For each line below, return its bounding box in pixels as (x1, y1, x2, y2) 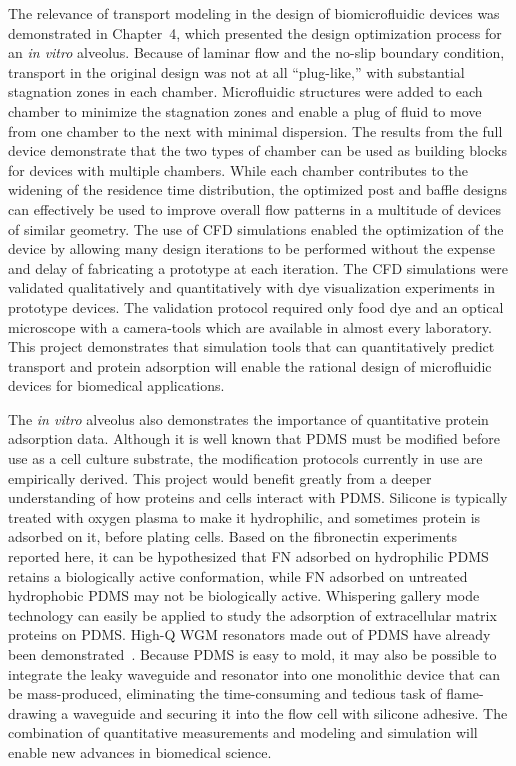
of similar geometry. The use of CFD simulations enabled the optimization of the (8, 218, 504, 239)
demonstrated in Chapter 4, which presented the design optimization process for (8, 22, 502, 43)
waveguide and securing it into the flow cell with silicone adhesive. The (72, 702, 508, 723)
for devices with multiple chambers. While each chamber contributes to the (8, 159, 469, 180)
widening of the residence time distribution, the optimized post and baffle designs (8, 179, 508, 200)
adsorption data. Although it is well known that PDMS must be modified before (8, 428, 500, 449)
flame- (446, 683, 484, 704)
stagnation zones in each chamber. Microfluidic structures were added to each (8, 81, 483, 102)
